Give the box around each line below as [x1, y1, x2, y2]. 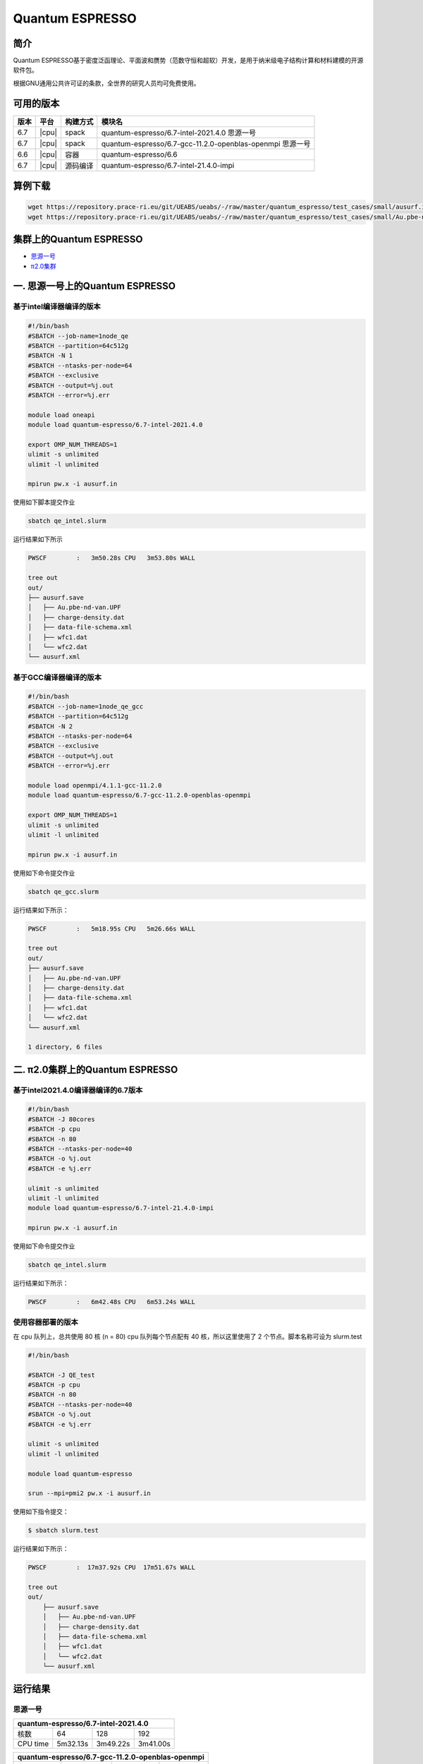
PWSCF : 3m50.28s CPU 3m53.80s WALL [27, 554, 195, 562]
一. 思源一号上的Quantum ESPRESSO [13, 280, 176, 292]
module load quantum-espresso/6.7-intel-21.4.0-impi [27, 1204, 214, 1212]
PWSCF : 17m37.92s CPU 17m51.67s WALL [27, 1564, 195, 1571]
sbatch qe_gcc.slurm [27, 888, 99, 895]
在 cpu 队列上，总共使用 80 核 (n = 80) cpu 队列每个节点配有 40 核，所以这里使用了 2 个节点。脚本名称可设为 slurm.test [13, 1332, 362, 1341]
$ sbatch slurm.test [27, 1526, 99, 1535]
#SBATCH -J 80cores [27, 1115, 95, 1123]
